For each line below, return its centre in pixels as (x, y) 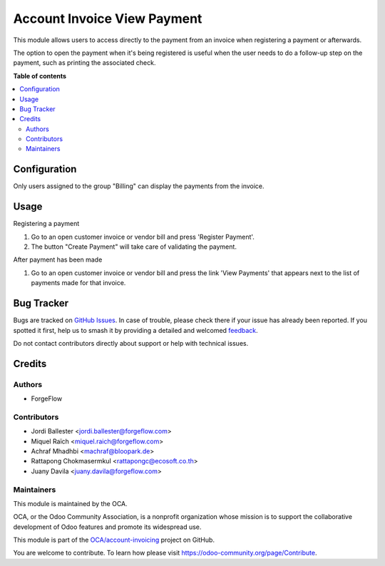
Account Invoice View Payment (108, 19)
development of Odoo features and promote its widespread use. (107, 527)
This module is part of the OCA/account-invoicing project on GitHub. (114, 540)
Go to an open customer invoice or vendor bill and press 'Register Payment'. (143, 237)
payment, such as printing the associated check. (84, 63)
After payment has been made (58, 259)
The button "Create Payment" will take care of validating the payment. (134, 247)
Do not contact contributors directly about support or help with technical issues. (131, 343)
